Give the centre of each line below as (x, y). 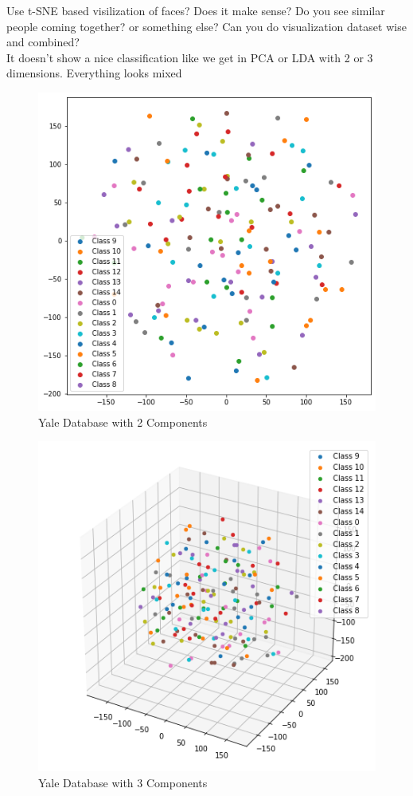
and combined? (43, 42)
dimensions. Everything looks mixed (94, 73)
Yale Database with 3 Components (123, 782)
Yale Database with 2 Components (123, 422)
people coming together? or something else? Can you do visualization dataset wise (206, 26)
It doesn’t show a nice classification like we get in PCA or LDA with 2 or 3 (190, 57)
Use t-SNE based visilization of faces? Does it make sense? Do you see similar (196, 10)
